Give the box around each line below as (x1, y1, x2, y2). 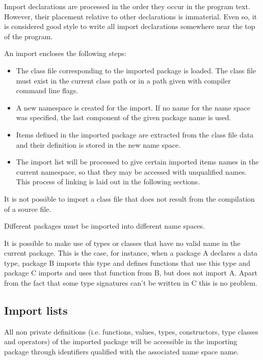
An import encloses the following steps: (4, 48, 126, 59)
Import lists (4, 302, 68, 318)
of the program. (4, 31, 53, 41)
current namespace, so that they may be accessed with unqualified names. (16, 166, 247, 177)
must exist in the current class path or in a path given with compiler (16, 75, 231, 86)
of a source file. (4, 203, 51, 214)
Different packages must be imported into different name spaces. (4, 220, 205, 231)
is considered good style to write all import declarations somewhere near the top (4, 21, 255, 32)
